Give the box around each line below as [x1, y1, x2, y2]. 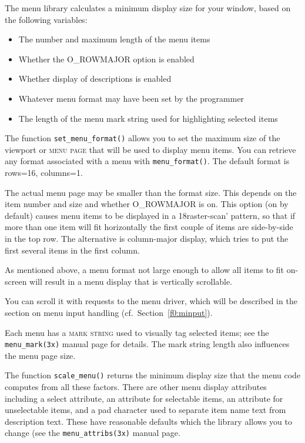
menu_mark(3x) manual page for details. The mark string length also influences [5, 338, 290, 350]
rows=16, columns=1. [5, 166, 83, 179]
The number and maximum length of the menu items [18, 33, 210, 45]
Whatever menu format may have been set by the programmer [18, 92, 244, 104]
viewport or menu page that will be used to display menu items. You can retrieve [5, 143, 296, 155]
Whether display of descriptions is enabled [18, 72, 172, 85]
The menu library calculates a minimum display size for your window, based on [5, 2, 291, 14]
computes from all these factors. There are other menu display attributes [5, 381, 267, 393]
